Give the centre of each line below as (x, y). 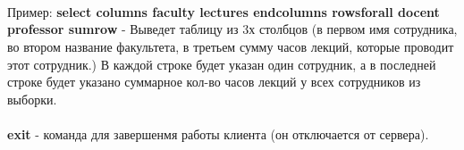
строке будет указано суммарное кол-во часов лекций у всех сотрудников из (214, 82)
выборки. (32, 99)
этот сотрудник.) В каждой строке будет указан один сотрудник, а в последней (222, 64)
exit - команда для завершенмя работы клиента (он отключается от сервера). (218, 133)
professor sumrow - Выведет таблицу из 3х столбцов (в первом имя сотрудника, (232, 29)
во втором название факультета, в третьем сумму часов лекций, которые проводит (231, 46)
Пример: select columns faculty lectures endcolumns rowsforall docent (224, 11)
